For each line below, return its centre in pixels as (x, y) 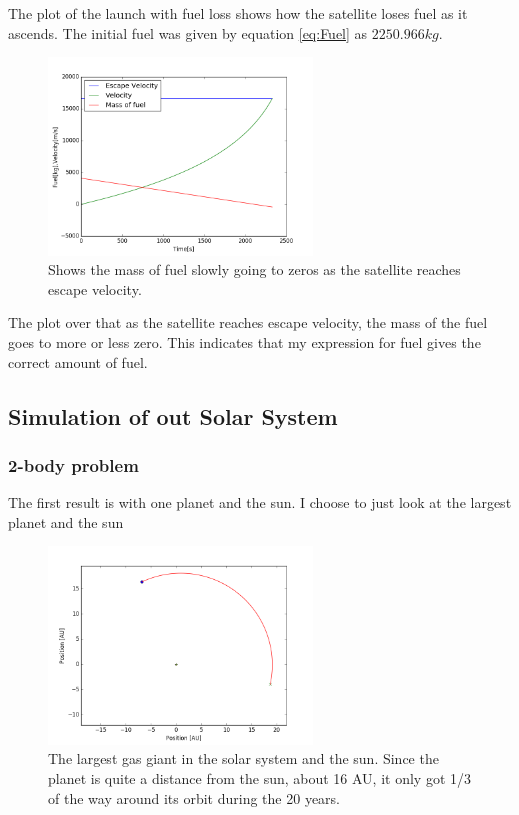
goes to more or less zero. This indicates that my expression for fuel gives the (244, 341)
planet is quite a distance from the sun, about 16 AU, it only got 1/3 (259, 777)
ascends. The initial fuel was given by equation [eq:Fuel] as (188, 32)
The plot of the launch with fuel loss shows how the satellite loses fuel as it (238, 13)
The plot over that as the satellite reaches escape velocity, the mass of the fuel (248, 322)
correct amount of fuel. (78, 361)
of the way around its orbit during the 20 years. (194, 797)
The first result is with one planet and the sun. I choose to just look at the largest (260, 502)
